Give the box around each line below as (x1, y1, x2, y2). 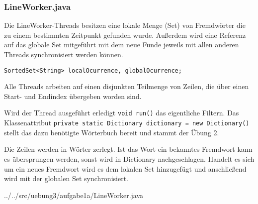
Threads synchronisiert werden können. (4, 49, 123, 59)
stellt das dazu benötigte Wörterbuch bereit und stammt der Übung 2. (4, 127, 219, 137)
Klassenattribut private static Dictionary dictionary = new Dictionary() (4, 117, 250, 128)
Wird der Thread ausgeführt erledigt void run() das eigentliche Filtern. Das (4, 107, 239, 118)
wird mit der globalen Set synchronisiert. (4, 173, 128, 184)
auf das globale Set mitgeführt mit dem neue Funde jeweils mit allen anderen (4, 39, 239, 50)
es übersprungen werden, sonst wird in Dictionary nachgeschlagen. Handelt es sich (4, 153, 255, 164)
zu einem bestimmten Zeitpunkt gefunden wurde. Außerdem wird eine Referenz (4, 29, 246, 40)
